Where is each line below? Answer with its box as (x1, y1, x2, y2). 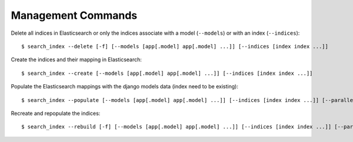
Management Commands (11, 9, 138, 22)
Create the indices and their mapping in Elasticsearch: (11, 56, 142, 63)
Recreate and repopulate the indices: (11, 110, 101, 117)
